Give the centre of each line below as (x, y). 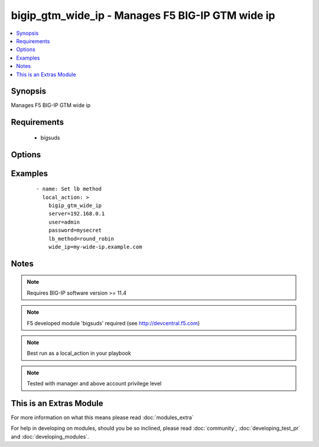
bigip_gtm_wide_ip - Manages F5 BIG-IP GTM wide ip (143, 15)
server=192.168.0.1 (77, 214)
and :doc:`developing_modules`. (50, 436)
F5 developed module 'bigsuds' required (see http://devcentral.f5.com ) (113, 323)
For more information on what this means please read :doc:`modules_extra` (102, 417)
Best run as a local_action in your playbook (79, 353)
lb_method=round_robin (81, 239)
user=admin (64, 222)
